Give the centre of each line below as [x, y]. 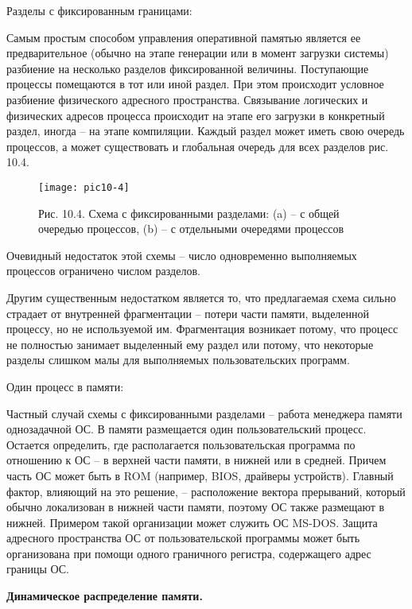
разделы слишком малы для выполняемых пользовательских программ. [178, 360]
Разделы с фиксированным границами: [99, 10]
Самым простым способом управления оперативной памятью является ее [184, 37]
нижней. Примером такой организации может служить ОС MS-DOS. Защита [192, 522]
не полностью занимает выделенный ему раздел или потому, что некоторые [190, 344]
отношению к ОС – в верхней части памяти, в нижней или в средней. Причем [196, 460]
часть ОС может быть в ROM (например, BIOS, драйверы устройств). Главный [200, 475]
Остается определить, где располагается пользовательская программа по [181, 444]
